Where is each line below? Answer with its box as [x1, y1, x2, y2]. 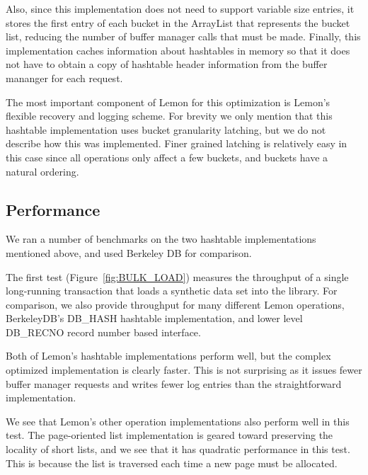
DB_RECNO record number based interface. [6, 324, 201, 339]
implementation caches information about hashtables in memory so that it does [6, 42, 350, 57]
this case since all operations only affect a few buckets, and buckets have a [6, 149, 328, 164]
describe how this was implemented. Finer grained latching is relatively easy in [6, 136, 347, 151]
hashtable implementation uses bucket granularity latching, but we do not [6, 122, 326, 137]
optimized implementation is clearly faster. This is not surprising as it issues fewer [6, 362, 362, 377]
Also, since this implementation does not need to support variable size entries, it [6, 1, 355, 16]
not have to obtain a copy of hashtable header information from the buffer [6, 57, 328, 71]
